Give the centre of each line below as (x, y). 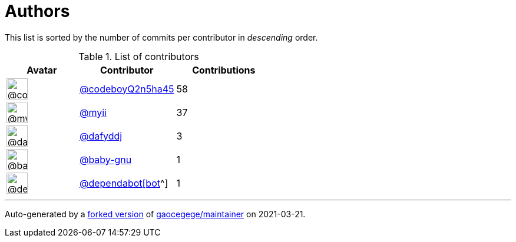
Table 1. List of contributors (139, 56)
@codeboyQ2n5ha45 (127, 89)
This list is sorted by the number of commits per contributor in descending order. (161, 37)
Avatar (42, 70)
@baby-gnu (105, 159)
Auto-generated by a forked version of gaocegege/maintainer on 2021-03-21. (155, 214)
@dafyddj (101, 136)
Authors (37, 11)
